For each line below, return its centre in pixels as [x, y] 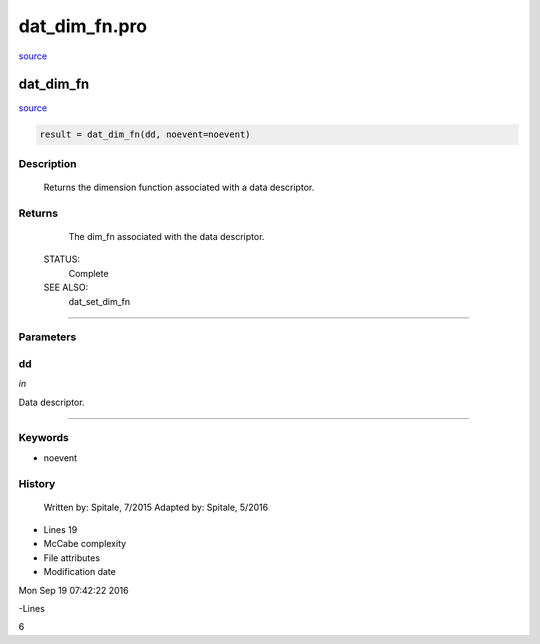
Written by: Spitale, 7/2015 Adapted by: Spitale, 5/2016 [156, 507]
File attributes [71, 557]
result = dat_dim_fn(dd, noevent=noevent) [145, 134]
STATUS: [61, 259]
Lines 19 [60, 530]
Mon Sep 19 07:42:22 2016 [73, 590]
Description [47, 163]
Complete [88, 273]
